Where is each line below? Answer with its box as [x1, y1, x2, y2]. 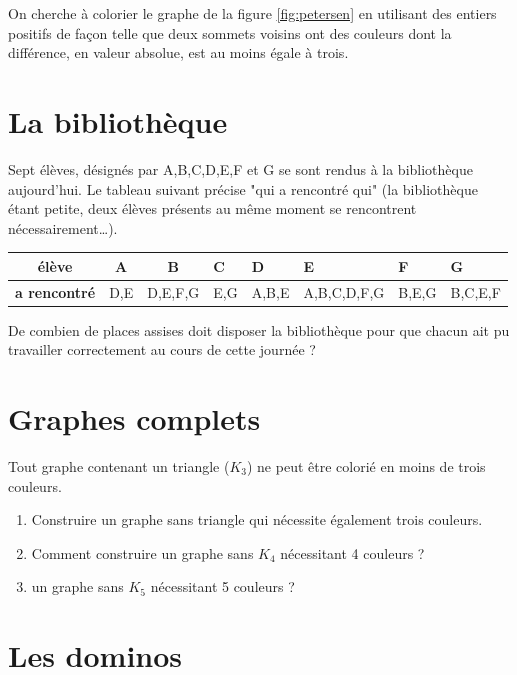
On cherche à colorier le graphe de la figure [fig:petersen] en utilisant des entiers [8, 3, 497, 23]
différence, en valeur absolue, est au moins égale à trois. [8, 42, 349, 63]
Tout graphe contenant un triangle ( [8, 456, 230, 477]
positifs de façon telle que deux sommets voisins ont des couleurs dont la [8, 22, 452, 43]
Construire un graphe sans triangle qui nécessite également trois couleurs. [31, 509, 483, 530]
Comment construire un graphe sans [31, 542, 254, 563]
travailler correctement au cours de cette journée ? [8, 339, 316, 360]
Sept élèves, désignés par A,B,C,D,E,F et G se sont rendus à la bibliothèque [8, 158, 473, 179]
